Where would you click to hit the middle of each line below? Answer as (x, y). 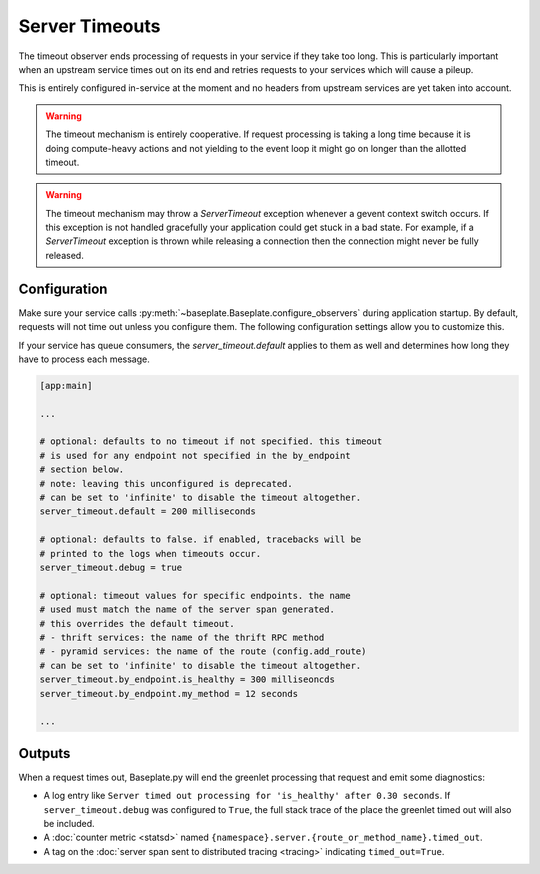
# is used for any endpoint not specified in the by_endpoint (195, 455)
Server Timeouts (89, 26)
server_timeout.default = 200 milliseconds (148, 511)
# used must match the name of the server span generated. (187, 609)
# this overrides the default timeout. (137, 623)
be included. (69, 823)
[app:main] (66, 385)
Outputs (44, 753)
